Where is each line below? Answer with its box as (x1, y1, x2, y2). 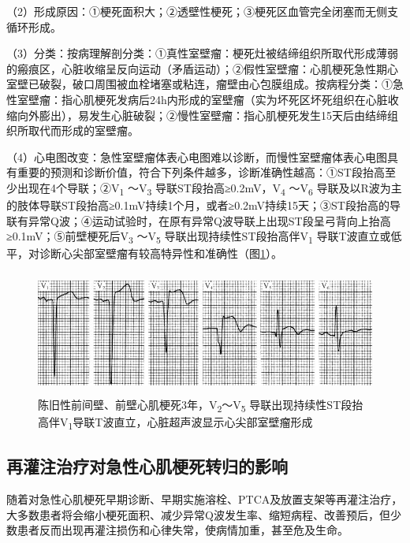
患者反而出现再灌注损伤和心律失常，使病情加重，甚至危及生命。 (17, 522, 348, 538)
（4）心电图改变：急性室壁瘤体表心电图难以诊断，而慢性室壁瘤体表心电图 (6, 148, 387, 165)
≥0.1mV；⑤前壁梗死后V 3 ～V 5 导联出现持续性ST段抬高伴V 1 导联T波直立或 (6, 228, 391, 247)
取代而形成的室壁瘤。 (28, 122, 139, 139)
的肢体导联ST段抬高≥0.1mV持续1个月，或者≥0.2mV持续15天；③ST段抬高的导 (6, 197, 401, 214)
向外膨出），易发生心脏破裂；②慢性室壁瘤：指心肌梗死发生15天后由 (17, 106, 365, 123)
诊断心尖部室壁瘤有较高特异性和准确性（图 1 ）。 (39, 245, 282, 262)
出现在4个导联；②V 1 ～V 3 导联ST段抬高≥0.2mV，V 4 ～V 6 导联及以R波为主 (17, 179, 402, 198)
